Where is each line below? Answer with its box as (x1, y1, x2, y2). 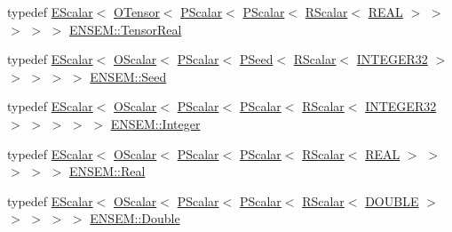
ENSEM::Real (68, 162, 146, 180)
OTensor (114, 3, 160, 20)
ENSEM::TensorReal (68, 20, 182, 38)
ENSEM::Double (90, 209, 180, 228)
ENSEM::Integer (110, 114, 201, 132)
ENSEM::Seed (90, 67, 167, 85)
